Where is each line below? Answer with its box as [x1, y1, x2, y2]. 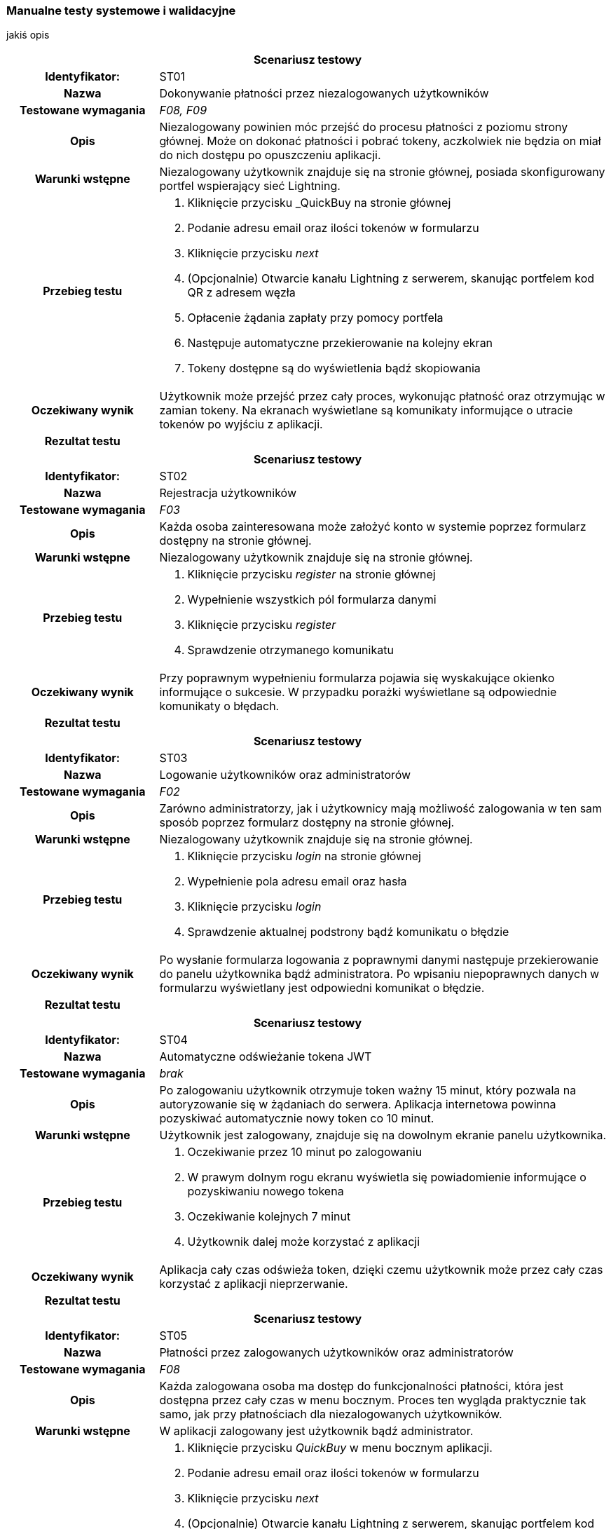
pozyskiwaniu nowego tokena [187, 1184, 344, 1199]
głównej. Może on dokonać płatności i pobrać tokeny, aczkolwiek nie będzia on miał [159, 134, 601, 149]
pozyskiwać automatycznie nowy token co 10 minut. [159, 1111, 434, 1126]
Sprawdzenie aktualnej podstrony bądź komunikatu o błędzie [187, 925, 509, 939]
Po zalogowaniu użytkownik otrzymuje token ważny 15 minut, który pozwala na [159, 1083, 577, 1098]
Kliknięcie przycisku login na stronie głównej [187, 849, 421, 864]
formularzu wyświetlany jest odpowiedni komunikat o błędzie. [159, 981, 485, 995]
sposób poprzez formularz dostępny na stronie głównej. [159, 815, 455, 830]
